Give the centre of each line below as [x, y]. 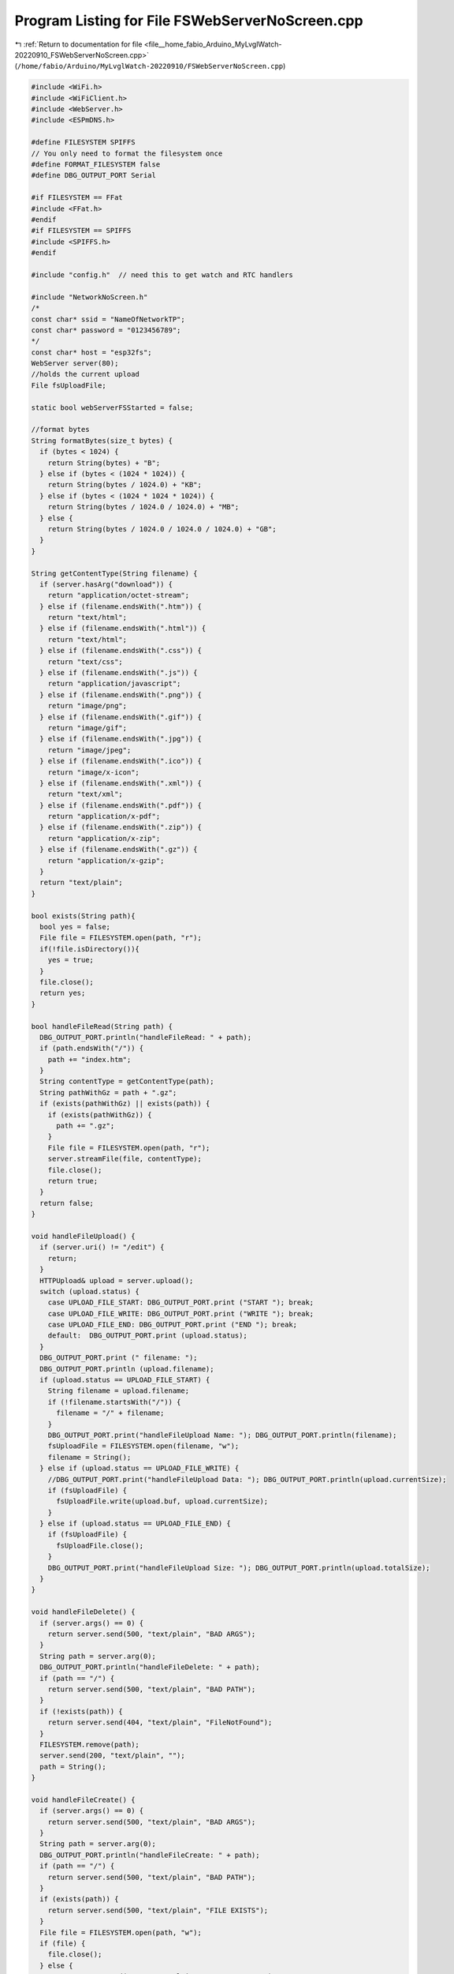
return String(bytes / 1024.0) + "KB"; [125, 485]
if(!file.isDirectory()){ [89, 949]
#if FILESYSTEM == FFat [77, 198]
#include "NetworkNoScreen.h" [89, 297]
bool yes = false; [75, 927]
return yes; [63, 993]
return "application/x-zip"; [104, 838]
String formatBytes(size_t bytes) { [102, 441]
